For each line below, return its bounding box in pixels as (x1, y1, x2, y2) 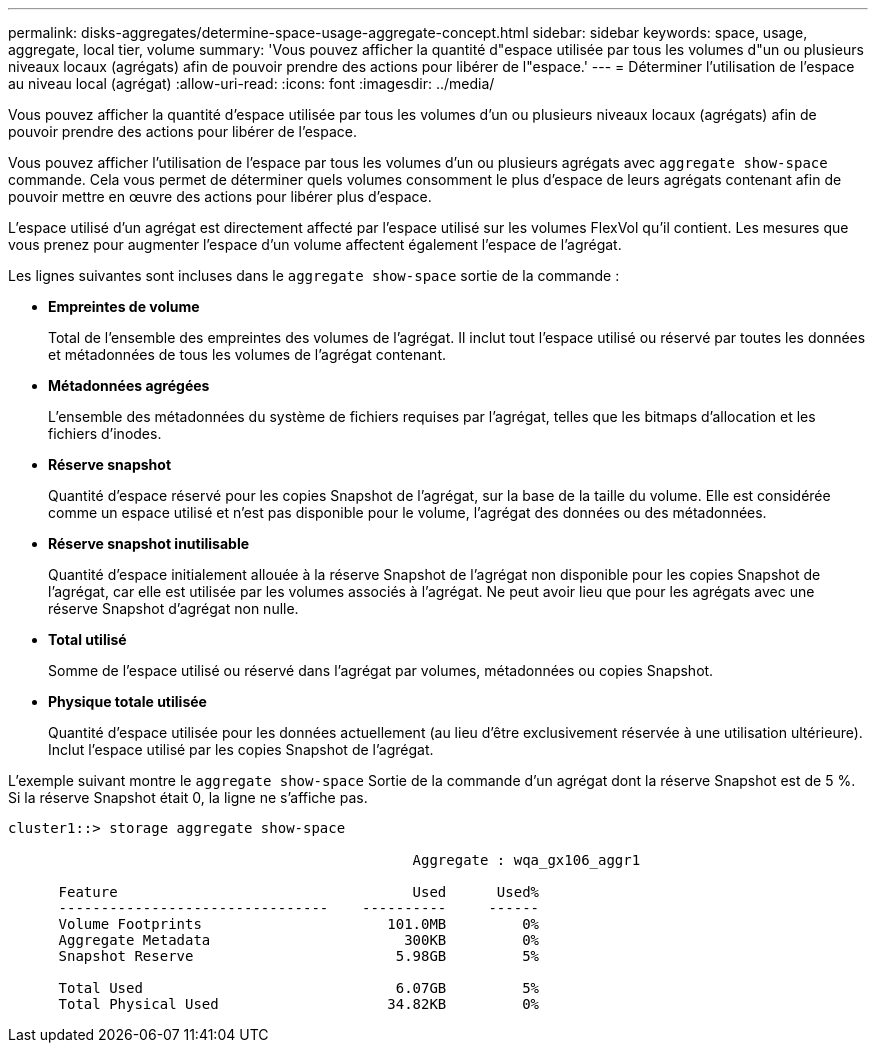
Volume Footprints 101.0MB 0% (58, 916, 540, 932)
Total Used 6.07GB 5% (58, 980, 540, 996)
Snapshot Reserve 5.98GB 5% (58, 948, 540, 964)
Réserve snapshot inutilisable (48, 535, 250, 552)
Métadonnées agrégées (48, 377, 210, 394)
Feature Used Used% (58, 884, 540, 900)
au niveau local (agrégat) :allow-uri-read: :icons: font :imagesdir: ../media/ (8, 75, 495, 92)
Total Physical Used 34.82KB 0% (58, 996, 540, 1012)
